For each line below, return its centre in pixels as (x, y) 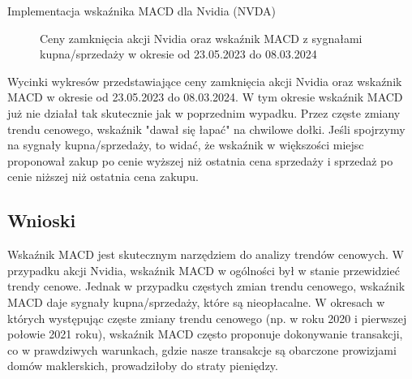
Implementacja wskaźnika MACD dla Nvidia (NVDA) (142, 11)
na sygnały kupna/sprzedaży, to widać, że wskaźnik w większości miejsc (186, 145)
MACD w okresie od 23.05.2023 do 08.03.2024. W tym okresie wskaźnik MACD (205, 97)
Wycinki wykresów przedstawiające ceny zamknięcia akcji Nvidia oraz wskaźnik (205, 81)
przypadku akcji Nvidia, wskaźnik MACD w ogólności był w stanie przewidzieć (204, 270)
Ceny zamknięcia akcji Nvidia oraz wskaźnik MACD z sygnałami (201, 38)
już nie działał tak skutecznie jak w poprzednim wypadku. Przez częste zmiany (204, 112)
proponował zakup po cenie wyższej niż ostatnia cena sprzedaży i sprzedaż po (200, 160)
